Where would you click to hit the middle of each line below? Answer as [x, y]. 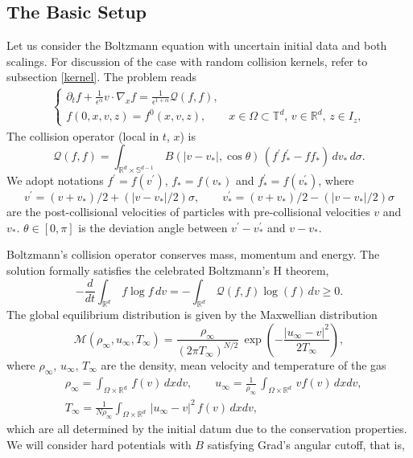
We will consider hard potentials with [99, 444]
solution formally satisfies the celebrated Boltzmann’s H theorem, [168, 270]
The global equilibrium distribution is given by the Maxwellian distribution [192, 315]
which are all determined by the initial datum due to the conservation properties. [207, 429]
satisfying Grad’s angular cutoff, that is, [306, 444]
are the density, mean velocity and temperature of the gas [244, 364]
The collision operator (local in [83, 135]
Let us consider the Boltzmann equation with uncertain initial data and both [197, 45]
